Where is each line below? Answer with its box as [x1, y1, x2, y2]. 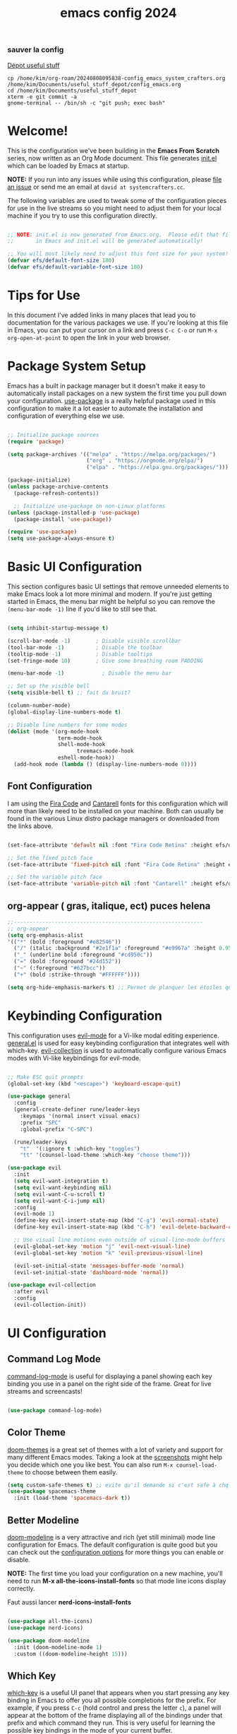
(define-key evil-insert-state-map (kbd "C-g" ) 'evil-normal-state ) [13, 1217, 219, 1224]
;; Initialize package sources [7, 431, 99, 438]
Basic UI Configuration [7, 559, 142, 575]
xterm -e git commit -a [7, 93, 78, 100]
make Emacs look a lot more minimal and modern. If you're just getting [7, 590, 212, 598]
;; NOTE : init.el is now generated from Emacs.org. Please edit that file [7, 231, 235, 238]
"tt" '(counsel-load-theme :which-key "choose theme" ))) [20, 1151, 191, 1159]
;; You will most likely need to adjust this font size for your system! [7, 250, 229, 257]
